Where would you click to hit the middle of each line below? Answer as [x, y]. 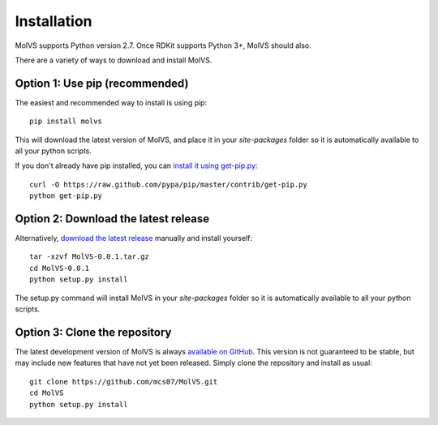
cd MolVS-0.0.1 [60, 268]
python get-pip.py [66, 196]
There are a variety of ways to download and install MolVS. [114, 60]
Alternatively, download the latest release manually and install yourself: [134, 238]
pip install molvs [66, 121]
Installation [54, 21]
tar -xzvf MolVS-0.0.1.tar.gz [90, 257]
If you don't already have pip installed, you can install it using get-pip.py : [136, 165]
